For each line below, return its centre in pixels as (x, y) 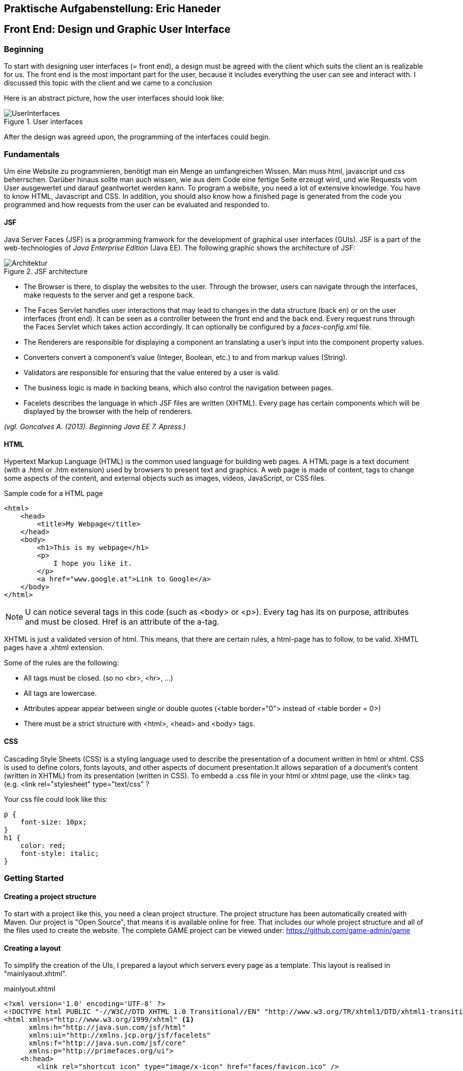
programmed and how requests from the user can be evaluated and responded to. (137, 204)
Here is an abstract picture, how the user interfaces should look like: (114, 98)
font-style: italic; (60, 853)
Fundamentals (32, 154)
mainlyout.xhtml (30, 989)
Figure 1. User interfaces (43, 122)
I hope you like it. (93, 563)
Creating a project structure (50, 896)
